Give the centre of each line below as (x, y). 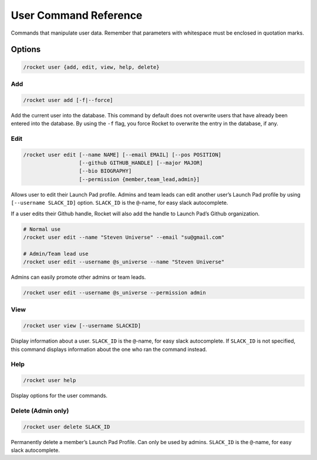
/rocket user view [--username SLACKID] (82, 326)
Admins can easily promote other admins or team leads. (78, 277)
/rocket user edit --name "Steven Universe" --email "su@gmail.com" (124, 237)
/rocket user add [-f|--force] (68, 100)
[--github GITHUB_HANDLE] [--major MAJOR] (141, 163)
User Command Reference (77, 15)
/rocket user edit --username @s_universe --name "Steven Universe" (124, 262)
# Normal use (42, 229)
